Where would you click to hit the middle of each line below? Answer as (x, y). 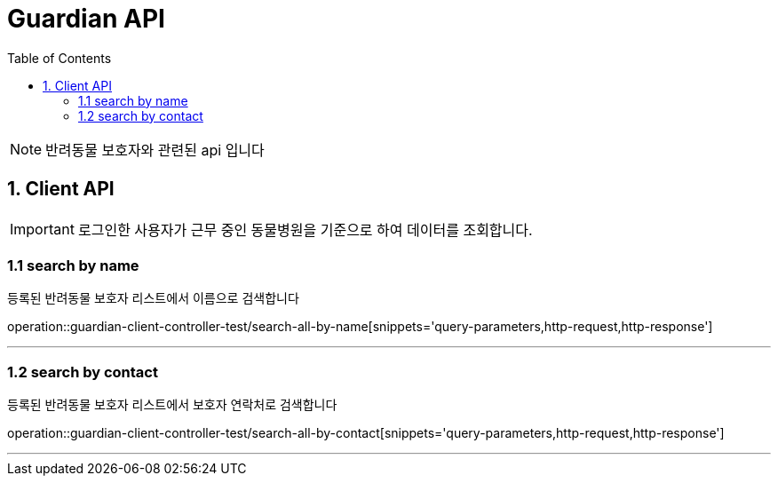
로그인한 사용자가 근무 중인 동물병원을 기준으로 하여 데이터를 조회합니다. (305, 230)
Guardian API (86, 19)
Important (42, 229)
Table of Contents (60, 58)
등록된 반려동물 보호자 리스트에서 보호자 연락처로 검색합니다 (172, 405)
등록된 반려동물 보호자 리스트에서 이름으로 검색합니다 (153, 298)
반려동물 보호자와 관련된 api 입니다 (155, 150)
